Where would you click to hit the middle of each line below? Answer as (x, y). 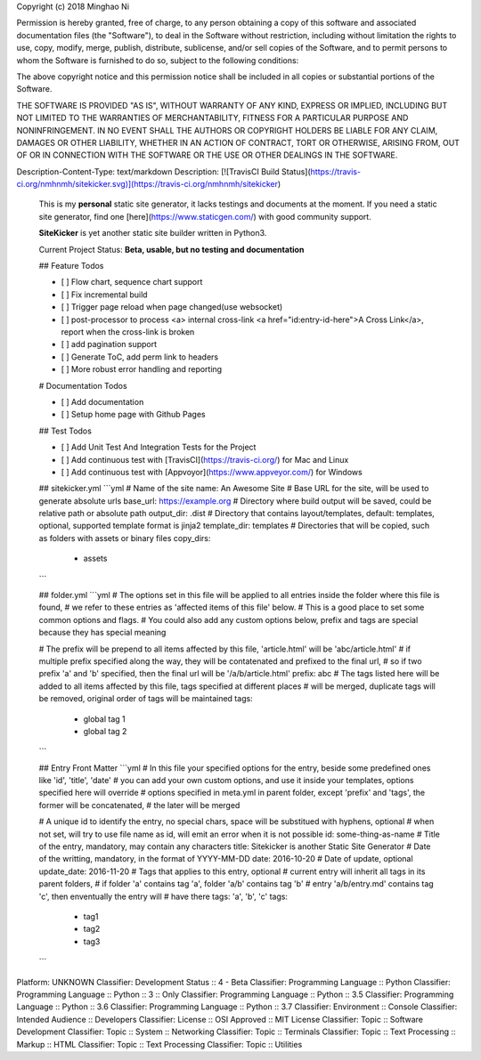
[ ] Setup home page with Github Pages (133, 415)
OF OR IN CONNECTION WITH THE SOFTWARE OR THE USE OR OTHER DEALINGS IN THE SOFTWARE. (207, 155)
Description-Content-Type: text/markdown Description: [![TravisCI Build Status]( (163, 171)
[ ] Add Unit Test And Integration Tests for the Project (159, 447)
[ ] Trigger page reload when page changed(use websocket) (172, 307)
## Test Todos (65, 431)
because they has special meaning (102, 633)
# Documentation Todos (83, 385)
